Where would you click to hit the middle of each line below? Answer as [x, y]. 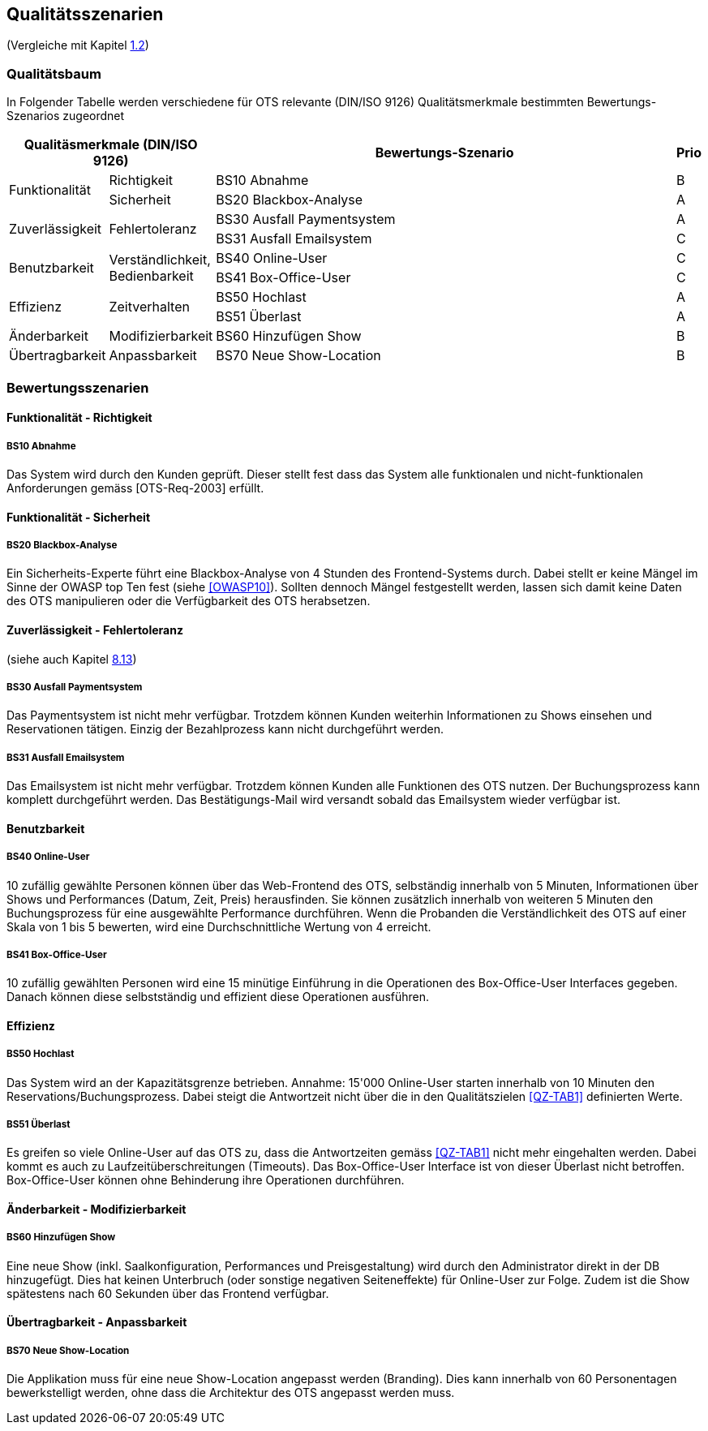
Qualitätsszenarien [85, 14]
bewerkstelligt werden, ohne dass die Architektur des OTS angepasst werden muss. [231, 1393]
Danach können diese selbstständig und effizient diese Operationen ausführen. [218, 997]
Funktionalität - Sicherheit [79, 517]
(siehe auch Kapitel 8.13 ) [72, 659]
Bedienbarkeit [151, 276]
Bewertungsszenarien [78, 387]
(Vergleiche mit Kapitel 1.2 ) [78, 45]
